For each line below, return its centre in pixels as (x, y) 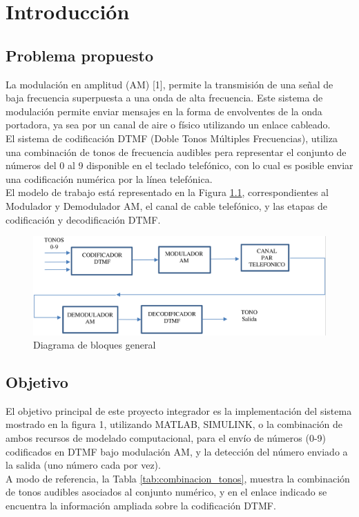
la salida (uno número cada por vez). (83, 465)
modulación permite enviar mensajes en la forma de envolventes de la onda (164, 111)
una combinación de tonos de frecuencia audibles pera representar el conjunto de (176, 152)
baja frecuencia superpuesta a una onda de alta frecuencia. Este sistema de (164, 98)
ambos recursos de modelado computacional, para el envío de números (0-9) (166, 438)
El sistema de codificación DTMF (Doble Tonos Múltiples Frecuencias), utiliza (172, 138)
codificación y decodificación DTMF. (83, 219)
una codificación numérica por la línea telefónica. (109, 178)
